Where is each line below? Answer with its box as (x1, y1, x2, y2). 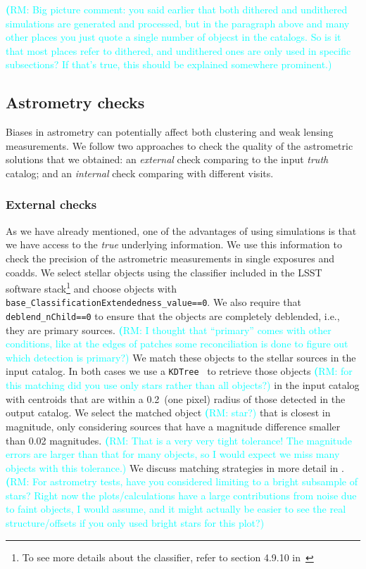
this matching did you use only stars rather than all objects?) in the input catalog (6, 378, 360, 392)
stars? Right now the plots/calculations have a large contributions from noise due (6, 487, 357, 502)
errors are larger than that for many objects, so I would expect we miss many (6, 447, 340, 461)
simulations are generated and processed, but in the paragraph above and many (6, 15, 350, 30)
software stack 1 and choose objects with (6, 279, 177, 295)
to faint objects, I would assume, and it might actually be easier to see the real (6, 501, 346, 516)
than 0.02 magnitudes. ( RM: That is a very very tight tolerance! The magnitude (6, 433, 353, 447)
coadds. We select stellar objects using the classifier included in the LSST (6, 264, 322, 279)
